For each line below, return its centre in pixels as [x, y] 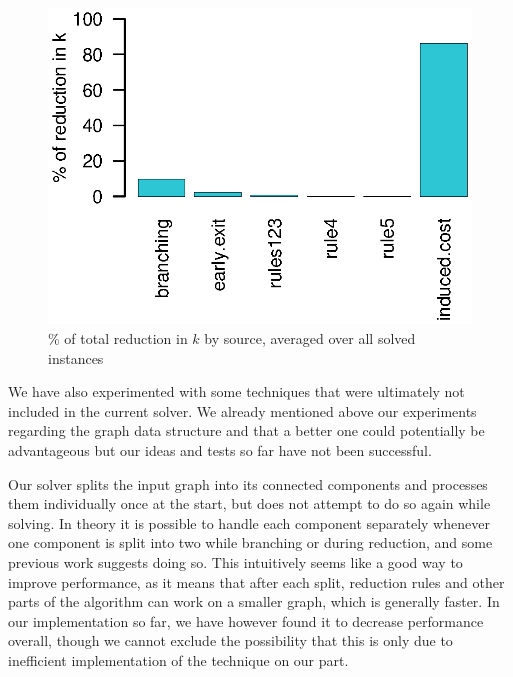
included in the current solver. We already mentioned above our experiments [242, 410]
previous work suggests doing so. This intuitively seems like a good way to [235, 562]
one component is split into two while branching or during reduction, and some [250, 542]
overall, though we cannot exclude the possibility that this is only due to [230, 640]
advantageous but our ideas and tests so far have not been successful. [220, 450]
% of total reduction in [118, 338]
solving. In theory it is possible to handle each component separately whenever [249, 522]
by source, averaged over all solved [310, 338]
